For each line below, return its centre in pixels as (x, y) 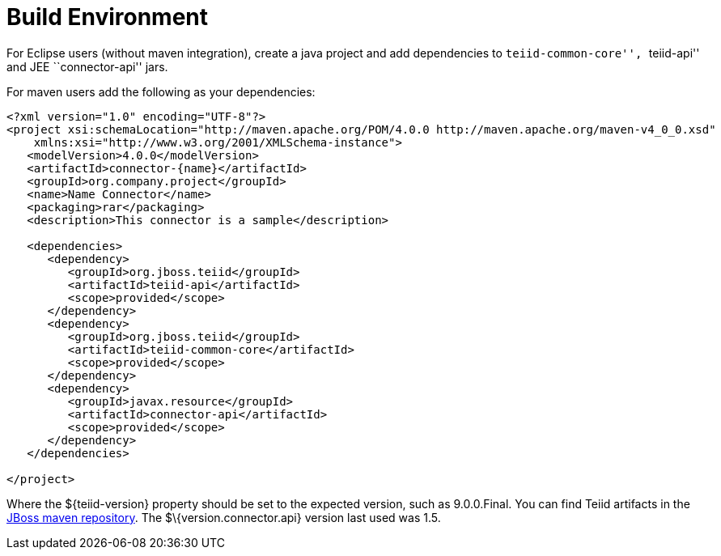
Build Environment (107, 17)
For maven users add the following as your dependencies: (161, 91)
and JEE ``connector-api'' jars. (87, 66)
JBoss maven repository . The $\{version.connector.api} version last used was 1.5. (224, 517)
